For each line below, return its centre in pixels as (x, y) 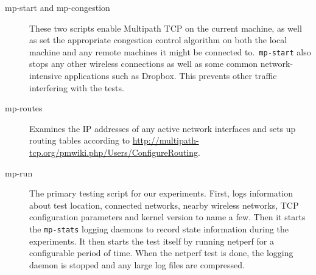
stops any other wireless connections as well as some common (144, 64)
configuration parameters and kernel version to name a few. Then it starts (167, 217)
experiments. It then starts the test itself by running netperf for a (152, 241)
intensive (46, 76)
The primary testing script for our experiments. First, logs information (161, 193)
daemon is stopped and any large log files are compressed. (137, 264)
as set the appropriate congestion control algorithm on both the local (158, 40)
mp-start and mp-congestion (58, 7)
